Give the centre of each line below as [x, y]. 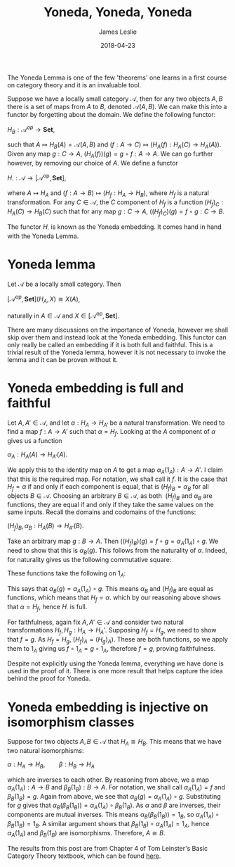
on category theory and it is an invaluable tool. [74, 85]
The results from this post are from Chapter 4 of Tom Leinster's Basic [108, 848]
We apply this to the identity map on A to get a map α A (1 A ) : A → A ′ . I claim [115, 470]
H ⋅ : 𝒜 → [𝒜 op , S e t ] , [37, 178]
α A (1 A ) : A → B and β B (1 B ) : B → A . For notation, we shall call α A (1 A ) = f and [116, 788]
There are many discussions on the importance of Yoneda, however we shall [118, 330]
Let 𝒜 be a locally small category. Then [64, 284]
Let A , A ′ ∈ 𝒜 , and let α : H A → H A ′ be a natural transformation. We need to [116, 423]
